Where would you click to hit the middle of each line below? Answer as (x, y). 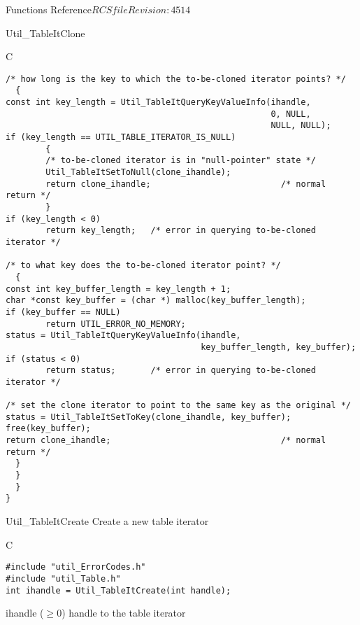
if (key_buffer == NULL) (63, 312)
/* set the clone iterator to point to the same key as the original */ (178, 406)
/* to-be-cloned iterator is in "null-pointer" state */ (181, 161)
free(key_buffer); (48, 429)
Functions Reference (49, 9)
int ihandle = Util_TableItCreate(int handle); (118, 590)
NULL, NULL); (301, 126)
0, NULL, (291, 114)
